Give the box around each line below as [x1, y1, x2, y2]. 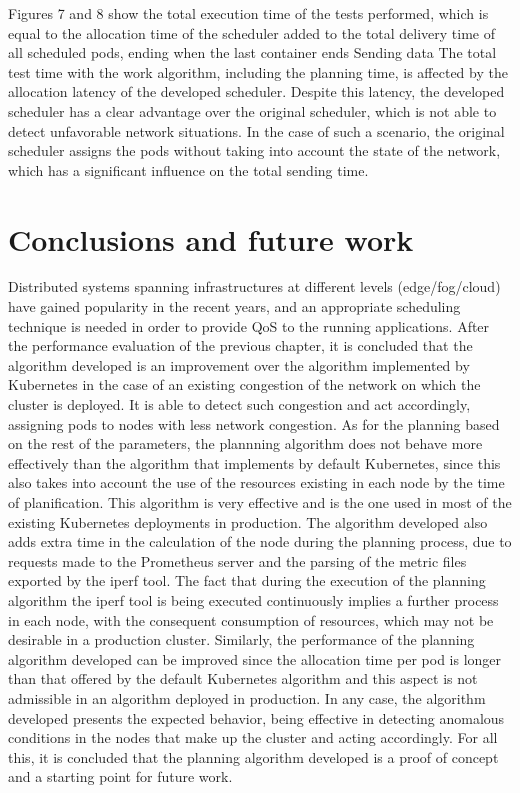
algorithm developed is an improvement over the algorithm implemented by [8, 354, 470, 375]
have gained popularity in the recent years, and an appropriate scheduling [8, 296, 461, 317]
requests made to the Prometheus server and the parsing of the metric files [8, 550, 467, 571]
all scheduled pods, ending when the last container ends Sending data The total [8, 42, 497, 63]
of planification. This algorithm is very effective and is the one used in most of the [8, 492, 512, 512]
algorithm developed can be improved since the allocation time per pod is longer [8, 648, 502, 669]
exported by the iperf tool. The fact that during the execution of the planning [8, 570, 486, 591]
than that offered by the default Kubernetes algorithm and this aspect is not [8, 668, 478, 689]
